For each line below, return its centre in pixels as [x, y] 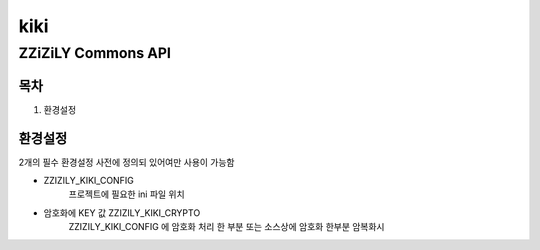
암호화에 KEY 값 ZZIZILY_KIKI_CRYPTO [122, 212]
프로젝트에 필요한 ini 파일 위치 [126, 194]
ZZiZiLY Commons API [95, 53]
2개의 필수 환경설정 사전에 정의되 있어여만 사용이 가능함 [126, 162]
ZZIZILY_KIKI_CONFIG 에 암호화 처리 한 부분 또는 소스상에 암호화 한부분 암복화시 [226, 227]
